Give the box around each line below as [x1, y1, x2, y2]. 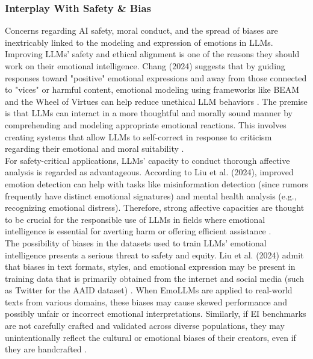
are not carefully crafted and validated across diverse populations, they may [5, 319, 285, 332]
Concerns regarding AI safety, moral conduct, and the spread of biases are [5, 24, 278, 37]
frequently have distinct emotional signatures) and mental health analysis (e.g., [5, 189, 297, 202]
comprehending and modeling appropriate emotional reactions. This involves [5, 118, 287, 131]
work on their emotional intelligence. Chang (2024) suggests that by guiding [5, 60, 285, 72]
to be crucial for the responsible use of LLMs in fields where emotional [5, 213, 265, 225]
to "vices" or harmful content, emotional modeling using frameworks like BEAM [5, 83, 300, 96]
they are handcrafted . [5, 343, 87, 355]
